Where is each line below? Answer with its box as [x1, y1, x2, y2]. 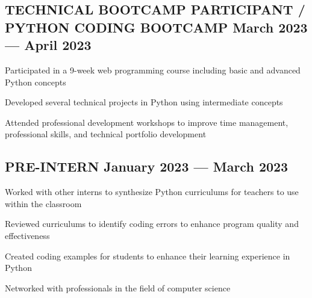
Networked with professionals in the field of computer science [5, 281, 231, 294]
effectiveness [5, 229, 50, 241]
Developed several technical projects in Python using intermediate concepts [5, 96, 283, 108]
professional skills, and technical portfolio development [5, 128, 207, 140]
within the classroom [5, 197, 82, 210]
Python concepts [5, 75, 66, 88]
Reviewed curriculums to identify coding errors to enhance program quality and [5, 217, 299, 230]
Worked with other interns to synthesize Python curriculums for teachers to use [5, 185, 299, 198]
